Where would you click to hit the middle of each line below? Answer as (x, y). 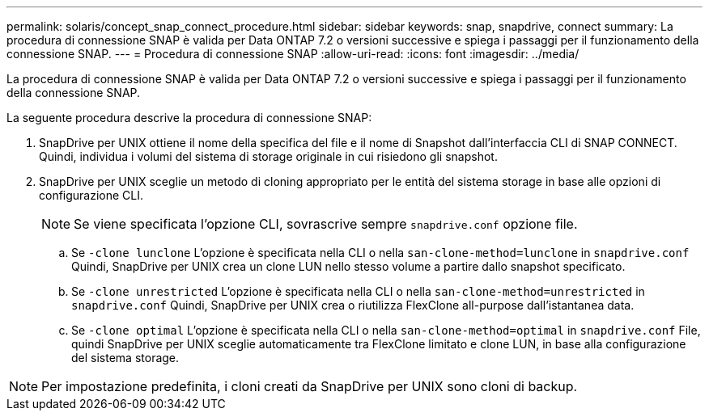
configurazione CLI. (91, 195)
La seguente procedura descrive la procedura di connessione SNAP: (189, 118)
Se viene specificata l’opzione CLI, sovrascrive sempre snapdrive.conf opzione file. (326, 224)
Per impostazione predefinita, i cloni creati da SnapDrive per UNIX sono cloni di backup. (310, 386)
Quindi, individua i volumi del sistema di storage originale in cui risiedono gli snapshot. (268, 156)
